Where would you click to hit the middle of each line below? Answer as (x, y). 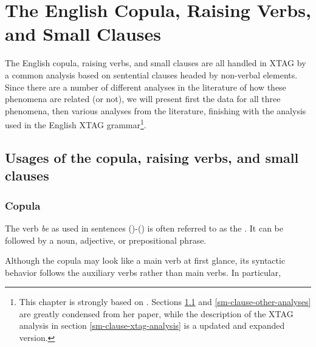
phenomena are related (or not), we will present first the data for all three (143, 99)
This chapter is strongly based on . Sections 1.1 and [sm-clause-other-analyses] (165, 302)
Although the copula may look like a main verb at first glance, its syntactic (145, 260)
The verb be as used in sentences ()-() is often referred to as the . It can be (144, 228)
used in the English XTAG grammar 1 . (76, 124)
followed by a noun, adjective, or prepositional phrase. (106, 240)
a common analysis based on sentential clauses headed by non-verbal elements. (151, 74)
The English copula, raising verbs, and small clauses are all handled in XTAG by (156, 63)
